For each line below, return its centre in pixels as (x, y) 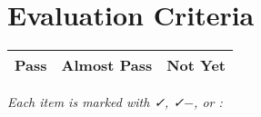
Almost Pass (107, 65)
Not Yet (196, 65)
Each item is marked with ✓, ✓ (96, 102)
